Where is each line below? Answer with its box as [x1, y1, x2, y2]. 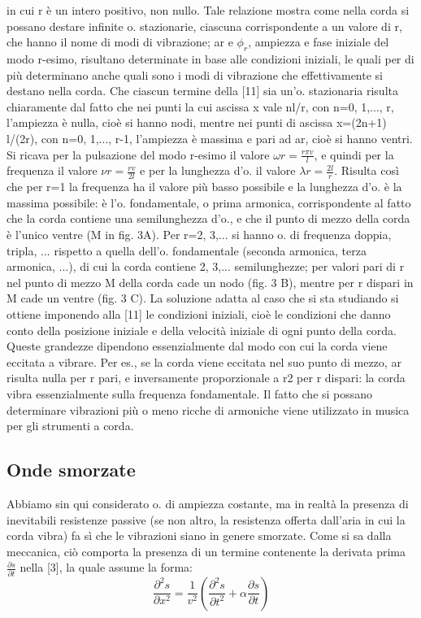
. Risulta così [334, 162, 399, 179]
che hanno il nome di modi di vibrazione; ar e [7, 33, 233, 50]
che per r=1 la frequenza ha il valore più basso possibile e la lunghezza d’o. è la [7, 178, 402, 195]
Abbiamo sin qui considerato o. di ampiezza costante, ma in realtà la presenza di [7, 494, 409, 511]
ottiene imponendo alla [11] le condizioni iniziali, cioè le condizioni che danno [7, 305, 391, 322]
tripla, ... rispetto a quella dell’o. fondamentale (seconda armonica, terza [7, 242, 367, 259]
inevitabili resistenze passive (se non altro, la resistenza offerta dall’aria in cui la [7, 511, 406, 528]
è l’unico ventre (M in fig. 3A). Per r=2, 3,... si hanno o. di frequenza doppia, [7, 225, 392, 242]
